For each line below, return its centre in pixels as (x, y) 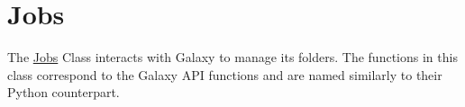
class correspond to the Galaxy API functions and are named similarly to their (225, 74)
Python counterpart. (64, 92)
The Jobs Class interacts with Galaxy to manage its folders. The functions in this (232, 57)
